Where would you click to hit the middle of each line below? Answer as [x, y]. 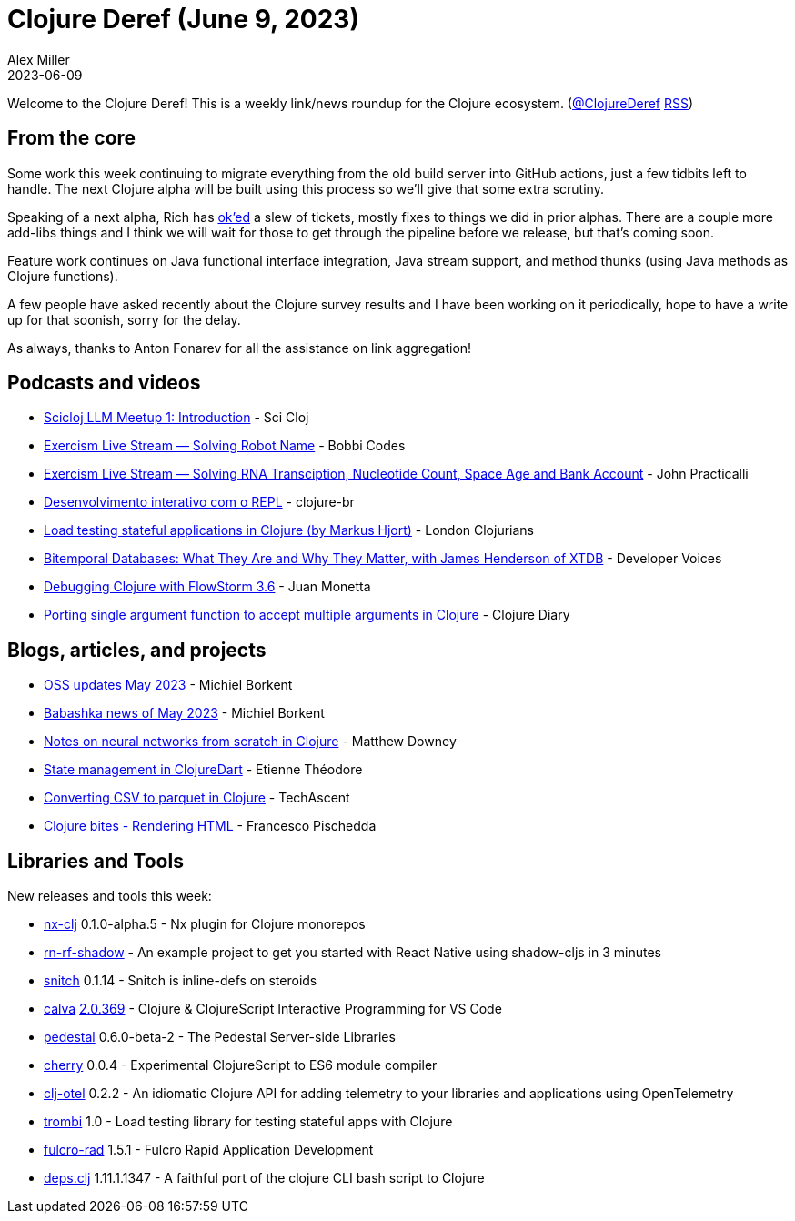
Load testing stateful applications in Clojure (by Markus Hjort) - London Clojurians [289, 530]
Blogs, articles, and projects [137, 650]
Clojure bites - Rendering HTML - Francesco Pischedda [210, 826]
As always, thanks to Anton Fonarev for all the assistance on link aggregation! [240, 348]
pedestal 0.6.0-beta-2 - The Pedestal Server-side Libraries [220, 1037]
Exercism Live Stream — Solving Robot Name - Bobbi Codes [225, 446]
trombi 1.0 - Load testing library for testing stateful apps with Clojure [248, 1122]
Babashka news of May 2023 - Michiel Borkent [184, 713]
